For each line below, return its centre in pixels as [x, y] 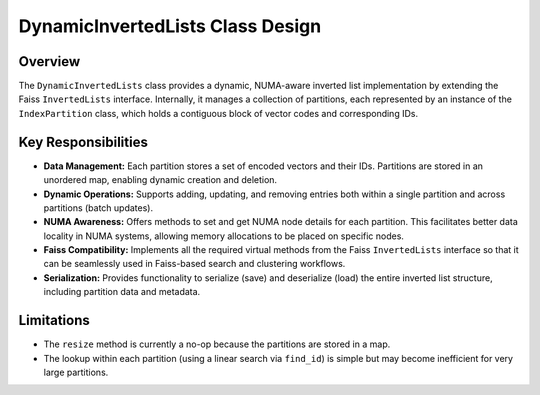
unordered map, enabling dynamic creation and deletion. [160, 180]
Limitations [54, 320]
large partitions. [76, 372]
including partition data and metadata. [122, 292]
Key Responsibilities [83, 141]
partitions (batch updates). [98, 207]
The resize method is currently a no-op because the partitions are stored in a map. [217, 344]
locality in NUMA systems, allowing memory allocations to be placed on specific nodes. [224, 236]
